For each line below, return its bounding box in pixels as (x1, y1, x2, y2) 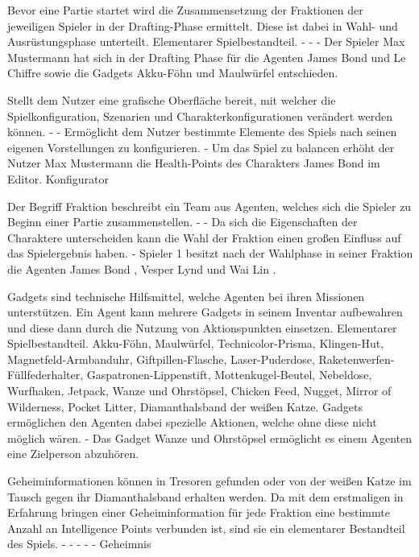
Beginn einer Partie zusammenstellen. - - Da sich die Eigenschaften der (7, 213, 358, 230)
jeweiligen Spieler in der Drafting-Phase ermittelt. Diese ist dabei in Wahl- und (7, 17, 398, 34)
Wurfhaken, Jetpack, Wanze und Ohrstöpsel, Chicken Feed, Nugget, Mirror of (7, 382, 392, 399)
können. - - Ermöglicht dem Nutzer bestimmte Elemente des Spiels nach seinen (7, 123, 397, 140)
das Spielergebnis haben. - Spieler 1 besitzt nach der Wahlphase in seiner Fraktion (7, 245, 413, 262)
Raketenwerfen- (318, 350, 395, 367)
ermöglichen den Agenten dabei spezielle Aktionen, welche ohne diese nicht (7, 414, 377, 431)
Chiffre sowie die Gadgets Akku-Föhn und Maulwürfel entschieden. (7, 64, 338, 81)
